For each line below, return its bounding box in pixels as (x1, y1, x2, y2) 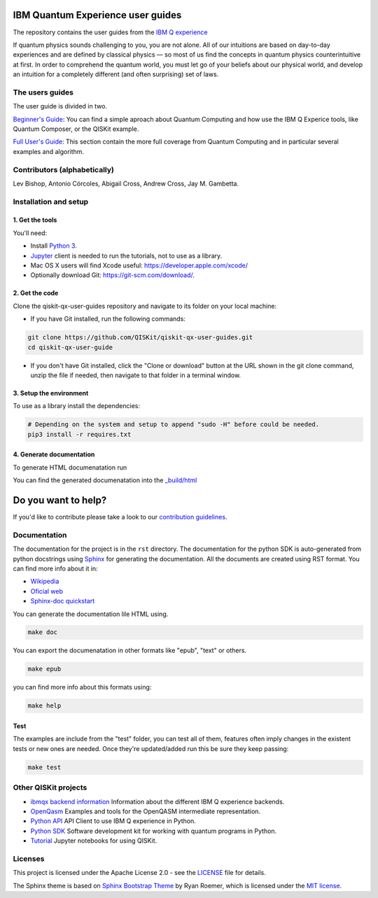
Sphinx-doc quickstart (30, 597, 95, 605)
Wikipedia (30, 577, 59, 586)
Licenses (13, 854, 45, 864)
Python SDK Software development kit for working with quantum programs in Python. (30, 827, 277, 835)
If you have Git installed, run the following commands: (30, 315, 185, 323)
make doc (27, 629, 58, 636)
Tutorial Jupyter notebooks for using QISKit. (30, 836, 157, 845)
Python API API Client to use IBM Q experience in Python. (30, 817, 196, 825)
